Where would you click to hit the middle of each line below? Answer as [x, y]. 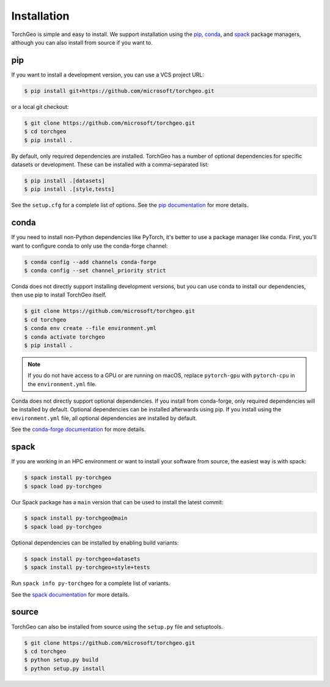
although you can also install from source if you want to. [82, 42]
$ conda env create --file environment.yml [90, 328]
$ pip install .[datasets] [64, 181]
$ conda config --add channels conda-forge [90, 262]
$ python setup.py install [64, 668]
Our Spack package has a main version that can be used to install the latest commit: [117, 502]
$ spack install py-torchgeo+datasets [82, 559]
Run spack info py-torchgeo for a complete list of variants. [91, 583]
